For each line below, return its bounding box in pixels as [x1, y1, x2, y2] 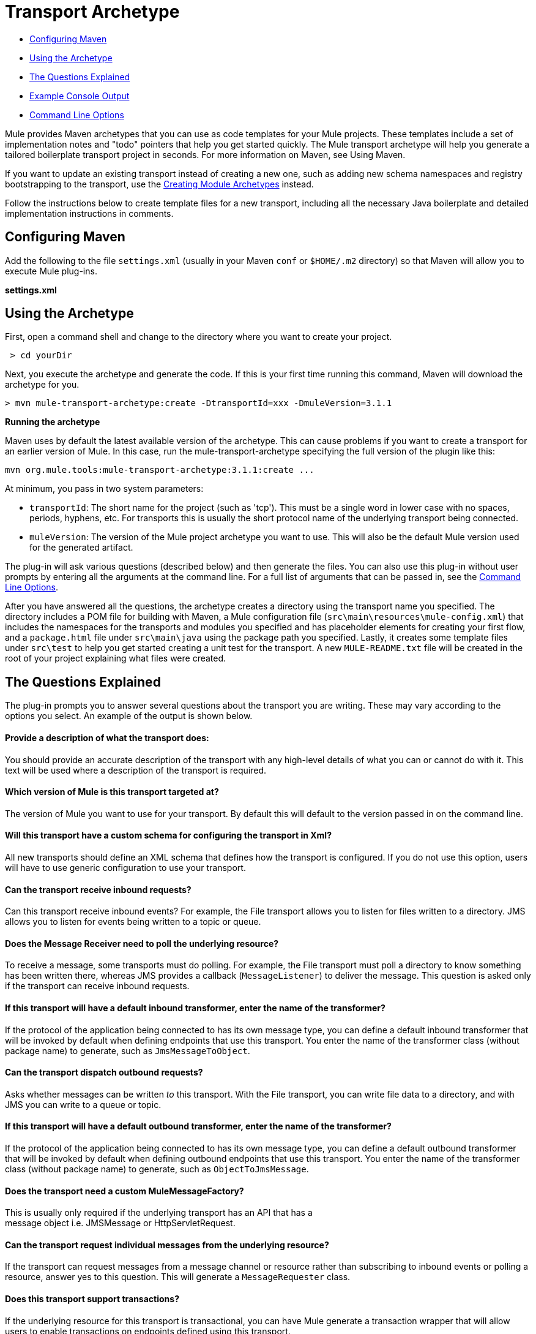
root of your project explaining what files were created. [5, 653, 226, 664]
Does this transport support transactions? [5, 1294, 179, 1305]
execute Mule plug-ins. [5, 265, 97, 276]
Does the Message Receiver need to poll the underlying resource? [5, 938, 279, 949]
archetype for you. [5, 379, 80, 390]
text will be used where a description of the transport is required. [5, 764, 266, 775]
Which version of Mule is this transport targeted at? [5, 786, 219, 797]
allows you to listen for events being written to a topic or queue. [5, 916, 261, 927]
